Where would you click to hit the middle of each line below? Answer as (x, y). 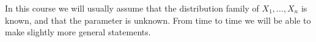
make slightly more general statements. (78, 32)
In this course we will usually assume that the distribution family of (132, 8)
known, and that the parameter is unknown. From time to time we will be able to (158, 20)
